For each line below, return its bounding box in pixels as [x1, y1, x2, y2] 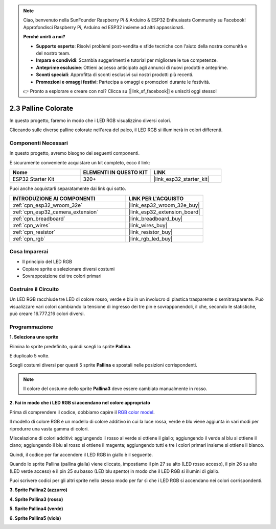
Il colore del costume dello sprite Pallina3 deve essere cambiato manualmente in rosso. [23, 386, 208, 392]
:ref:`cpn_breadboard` [12, 215, 66, 222]
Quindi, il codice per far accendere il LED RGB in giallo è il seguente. [9, 451, 153, 458]
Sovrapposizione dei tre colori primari [22, 273, 102, 279]
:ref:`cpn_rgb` [12, 235, 45, 242]
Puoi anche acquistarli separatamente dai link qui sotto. [9, 185, 126, 191]
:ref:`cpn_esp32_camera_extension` [12, 208, 99, 215]
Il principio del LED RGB [22, 258, 73, 265]
